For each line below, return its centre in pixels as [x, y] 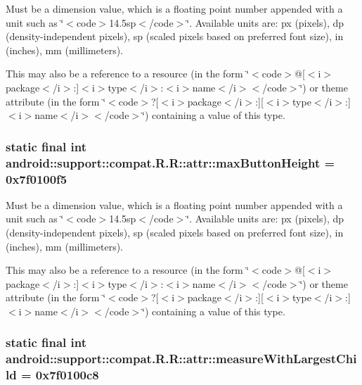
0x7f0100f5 [37, 178]
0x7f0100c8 [67, 375]
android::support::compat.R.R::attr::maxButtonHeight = [170, 162]
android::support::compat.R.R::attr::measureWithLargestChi [181, 359]
